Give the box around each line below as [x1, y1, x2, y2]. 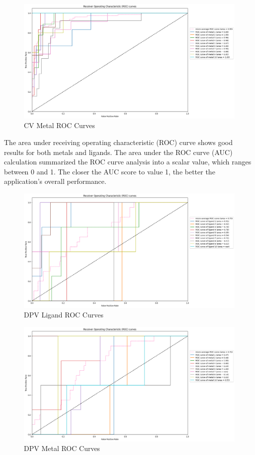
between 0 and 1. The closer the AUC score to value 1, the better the [4, 166, 215, 176]
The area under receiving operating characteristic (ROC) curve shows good [4, 137, 233, 147]
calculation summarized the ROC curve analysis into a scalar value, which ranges [4, 156, 252, 167]
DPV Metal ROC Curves [24, 443, 100, 454]
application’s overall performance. [4, 176, 106, 186]
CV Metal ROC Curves [24, 120, 95, 131]
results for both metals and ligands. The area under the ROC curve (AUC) [4, 147, 233, 157]
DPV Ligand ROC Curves [24, 309, 103, 320]
